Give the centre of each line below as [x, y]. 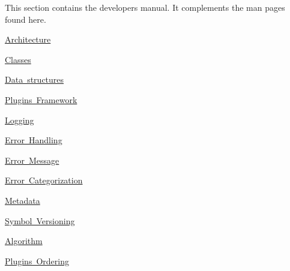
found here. [26, 19]
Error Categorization [44, 180]
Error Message [32, 160]
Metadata [23, 200]
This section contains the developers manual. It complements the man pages [145, 7]
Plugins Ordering [37, 261]
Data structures [35, 79]
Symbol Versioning [40, 220]
